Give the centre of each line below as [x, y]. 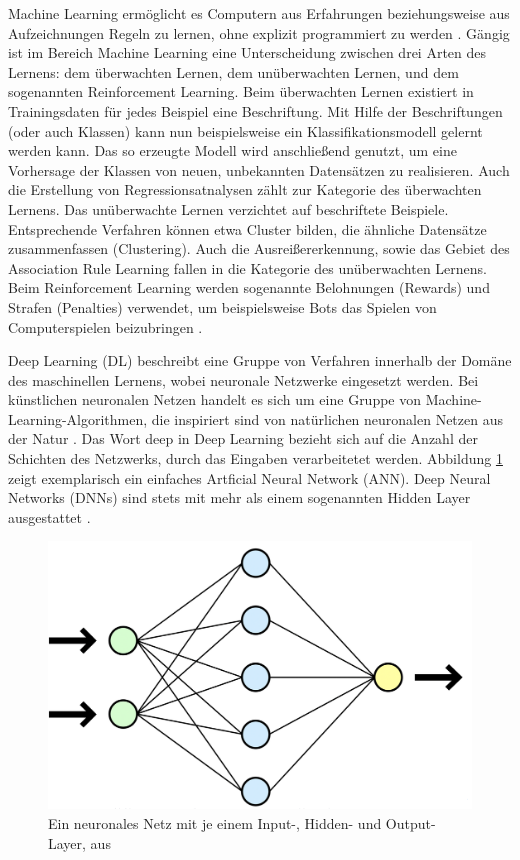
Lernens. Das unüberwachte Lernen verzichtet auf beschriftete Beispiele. [228, 208]
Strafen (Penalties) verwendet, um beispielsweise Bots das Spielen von [222, 306]
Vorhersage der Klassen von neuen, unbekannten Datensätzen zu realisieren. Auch [259, 169]
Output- [410, 822]
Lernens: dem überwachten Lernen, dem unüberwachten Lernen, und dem [233, 71]
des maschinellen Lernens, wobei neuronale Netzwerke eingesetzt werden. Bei [243, 379]
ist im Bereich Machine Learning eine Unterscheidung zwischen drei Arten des [247, 52]
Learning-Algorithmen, [78, 418]
